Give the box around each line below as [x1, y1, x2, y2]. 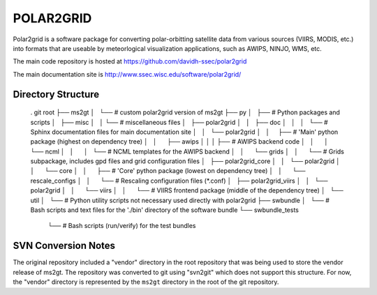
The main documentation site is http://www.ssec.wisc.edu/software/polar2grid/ [13, 70, 242, 78]
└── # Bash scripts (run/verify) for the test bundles [47, 222, 196, 230]
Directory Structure [13, 88, 100, 100]
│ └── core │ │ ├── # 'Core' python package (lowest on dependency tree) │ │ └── [30, 167, 306, 175]
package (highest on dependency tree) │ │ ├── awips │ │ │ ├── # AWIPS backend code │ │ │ [30, 137, 328, 146]
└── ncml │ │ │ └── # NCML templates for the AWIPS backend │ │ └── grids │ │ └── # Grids [30, 147, 345, 156]
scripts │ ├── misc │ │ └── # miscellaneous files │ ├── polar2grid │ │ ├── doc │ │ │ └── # [30, 118, 328, 126]
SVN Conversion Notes [13, 240, 115, 252]
